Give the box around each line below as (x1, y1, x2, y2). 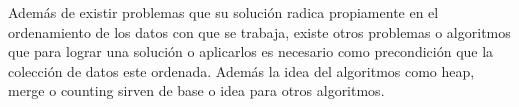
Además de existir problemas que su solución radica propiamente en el (8, 2, 439, 22)
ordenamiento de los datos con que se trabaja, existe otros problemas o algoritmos (8, 21, 511, 42)
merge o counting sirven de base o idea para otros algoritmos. (8, 80, 385, 101)
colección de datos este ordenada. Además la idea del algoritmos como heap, (8, 60, 475, 81)
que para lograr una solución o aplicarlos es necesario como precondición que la (8, 41, 494, 62)
